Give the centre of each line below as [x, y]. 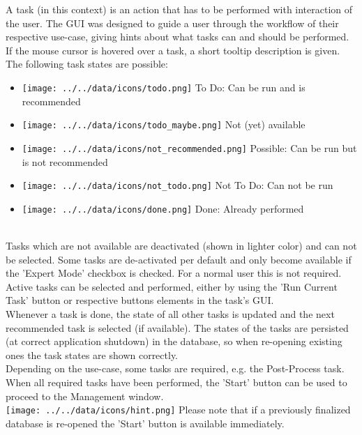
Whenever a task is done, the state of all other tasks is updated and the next [170, 314]
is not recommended [65, 161]
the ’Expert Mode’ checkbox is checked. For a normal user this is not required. [174, 273]
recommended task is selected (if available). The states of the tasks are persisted [177, 327]
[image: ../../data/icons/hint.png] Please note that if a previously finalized [178, 410]
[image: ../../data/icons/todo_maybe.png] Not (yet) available [164, 124]
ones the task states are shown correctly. [92, 354]
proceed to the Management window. [85, 396]
